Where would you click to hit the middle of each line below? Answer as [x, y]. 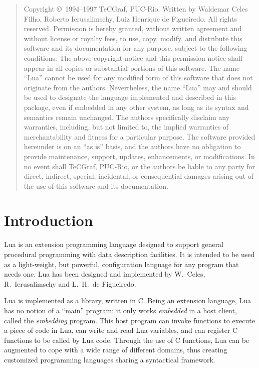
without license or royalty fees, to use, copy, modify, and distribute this [133, 38]
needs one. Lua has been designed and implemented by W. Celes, [105, 274]
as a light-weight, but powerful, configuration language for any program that [121, 264]
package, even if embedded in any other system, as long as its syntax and [136, 107]
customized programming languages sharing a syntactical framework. [110, 359]
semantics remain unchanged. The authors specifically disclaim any [127, 117]
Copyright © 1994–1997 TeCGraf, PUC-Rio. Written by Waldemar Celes [136, 9]
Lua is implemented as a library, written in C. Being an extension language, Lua [127, 300]
